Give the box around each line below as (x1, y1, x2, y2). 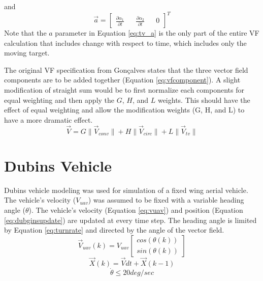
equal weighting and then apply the (4, 94, 115, 105)
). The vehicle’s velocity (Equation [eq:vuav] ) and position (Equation (28, 204, 243, 215)
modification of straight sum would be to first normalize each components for (4, 85, 244, 95)
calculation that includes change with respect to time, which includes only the (4, 37, 247, 48)
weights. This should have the (157, 94, 250, 105)
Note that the (4, 27, 47, 38)
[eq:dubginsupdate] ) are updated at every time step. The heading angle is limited (4, 214, 257, 225)
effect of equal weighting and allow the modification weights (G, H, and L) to (4, 104, 245, 115)
